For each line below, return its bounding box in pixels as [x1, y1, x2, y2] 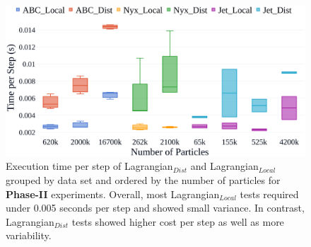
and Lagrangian [190, 159, 259, 173]
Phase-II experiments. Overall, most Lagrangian [6, 186, 220, 201]
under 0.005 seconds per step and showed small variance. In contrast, [6, 200, 305, 215]
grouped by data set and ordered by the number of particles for [6, 173, 281, 188]
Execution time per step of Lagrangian [6, 159, 173, 173]
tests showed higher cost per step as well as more [71, 214, 284, 229]
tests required [240, 186, 299, 201]
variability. [6, 228, 52, 243]
